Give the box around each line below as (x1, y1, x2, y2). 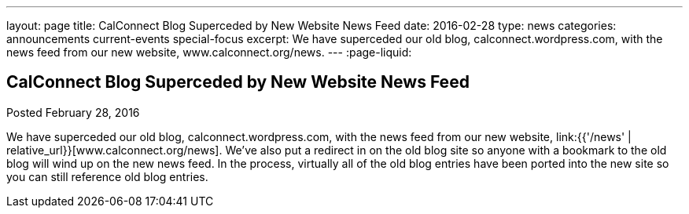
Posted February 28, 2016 (6, 105, 140, 119)
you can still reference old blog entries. (6, 169, 208, 183)
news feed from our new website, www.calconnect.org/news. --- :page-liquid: (6, 45, 412, 59)
